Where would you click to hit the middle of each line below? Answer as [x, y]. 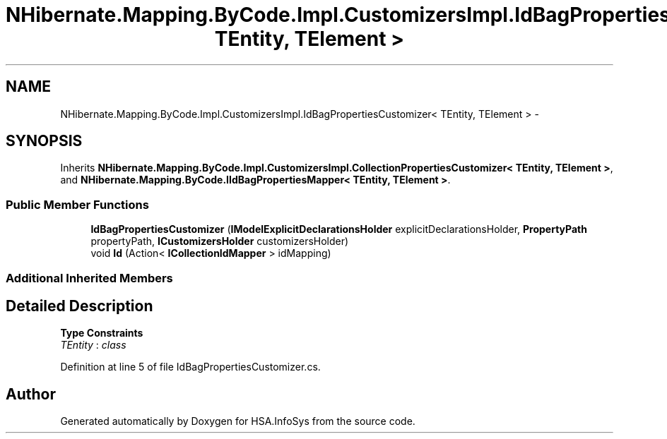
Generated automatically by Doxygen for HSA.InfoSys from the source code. [238, 421]
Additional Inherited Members [89, 278]
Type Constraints [102, 333]
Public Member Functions [77, 204]
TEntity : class [93, 345]
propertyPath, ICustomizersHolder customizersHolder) [220, 241]
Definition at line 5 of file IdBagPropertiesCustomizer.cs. [190, 367]
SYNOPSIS [44, 141]
